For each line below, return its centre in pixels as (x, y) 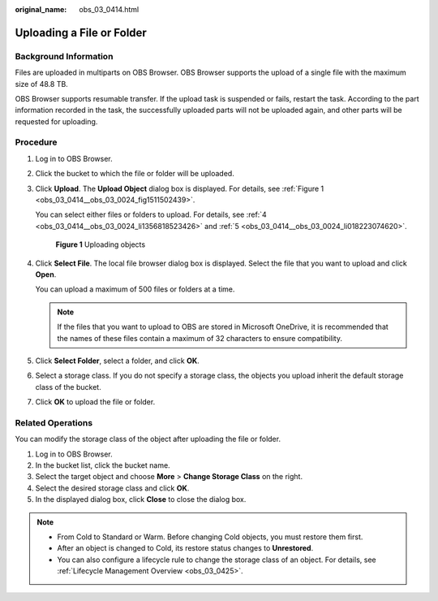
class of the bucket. (68, 387)
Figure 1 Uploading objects (101, 244)
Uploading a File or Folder (81, 32)
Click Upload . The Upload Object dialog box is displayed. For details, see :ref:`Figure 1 (180, 188)
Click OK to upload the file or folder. (95, 402)
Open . (46, 274)
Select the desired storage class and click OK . (112, 488)
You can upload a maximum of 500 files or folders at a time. (135, 289)
